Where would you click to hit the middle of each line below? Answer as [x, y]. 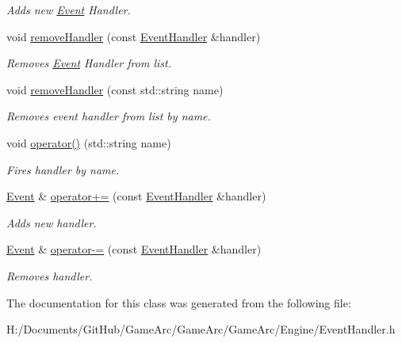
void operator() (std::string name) [89, 142]
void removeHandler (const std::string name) [115, 89]
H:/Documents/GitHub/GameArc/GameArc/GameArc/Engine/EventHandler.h [201, 329]
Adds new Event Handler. [69, 10]
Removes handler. [50, 275]
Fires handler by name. [63, 169]
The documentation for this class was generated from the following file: [179, 302]
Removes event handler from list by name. [109, 116]
